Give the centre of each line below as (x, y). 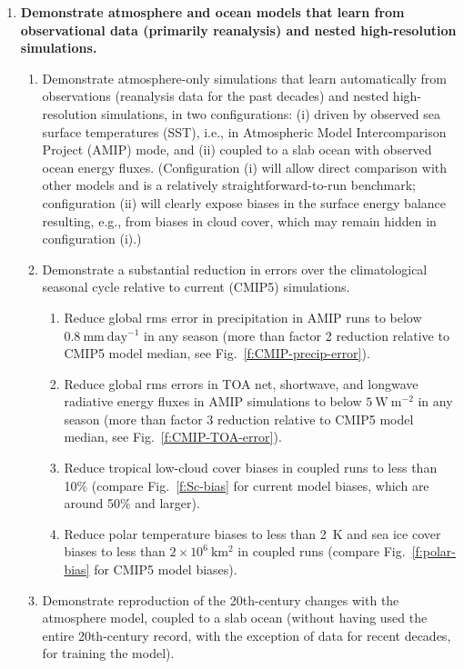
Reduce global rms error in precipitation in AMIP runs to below (243, 317)
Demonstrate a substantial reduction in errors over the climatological (235, 269)
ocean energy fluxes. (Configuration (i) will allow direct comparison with (245, 167)
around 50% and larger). (132, 503)
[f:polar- (434, 551)
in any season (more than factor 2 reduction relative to (297, 335)
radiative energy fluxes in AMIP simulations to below (213, 401)
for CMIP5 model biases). (166, 569)
